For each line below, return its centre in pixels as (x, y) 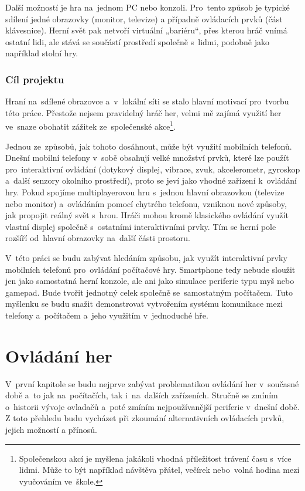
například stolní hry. (42, 53)
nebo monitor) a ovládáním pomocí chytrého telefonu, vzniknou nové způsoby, (146, 203)
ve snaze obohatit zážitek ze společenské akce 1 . (91, 126)
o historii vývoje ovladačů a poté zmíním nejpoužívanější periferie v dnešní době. (152, 406)
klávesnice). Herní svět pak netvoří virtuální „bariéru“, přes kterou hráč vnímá (146, 30)
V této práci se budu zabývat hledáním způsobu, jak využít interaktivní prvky (146, 257)
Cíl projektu (35, 79)
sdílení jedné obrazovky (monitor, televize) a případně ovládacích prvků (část (144, 18)
